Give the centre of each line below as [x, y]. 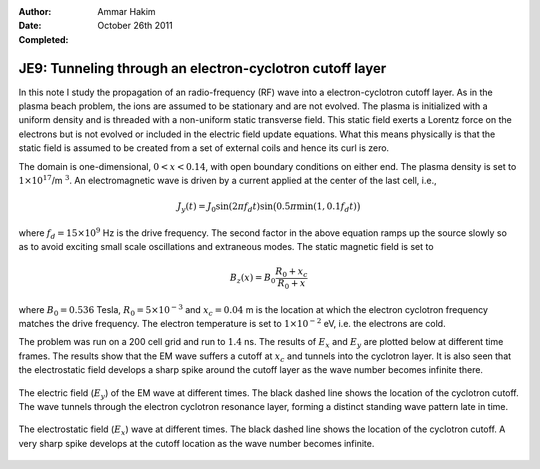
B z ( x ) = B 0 [252, 279]
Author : [35, 11]
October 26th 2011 [135, 26]
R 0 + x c [292, 273]
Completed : [43, 39]
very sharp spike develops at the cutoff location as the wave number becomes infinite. [196, 443]
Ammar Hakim [126, 11]
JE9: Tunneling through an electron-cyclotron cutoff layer [202, 68]
